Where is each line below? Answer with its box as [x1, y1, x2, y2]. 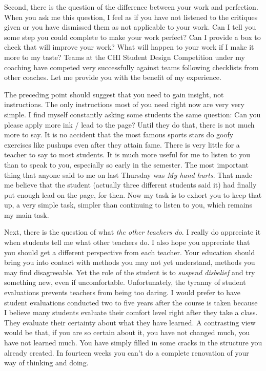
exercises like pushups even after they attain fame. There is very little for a [4, 139, 240, 150]
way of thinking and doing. [4, 357, 89, 368]
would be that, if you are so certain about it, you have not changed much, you [4, 327, 250, 338]
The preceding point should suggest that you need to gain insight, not [4, 89, 224, 99]
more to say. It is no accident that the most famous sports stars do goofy [4, 129, 234, 140]
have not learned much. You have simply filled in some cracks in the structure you [4, 337, 262, 347]
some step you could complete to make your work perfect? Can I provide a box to [4, 31, 261, 42]
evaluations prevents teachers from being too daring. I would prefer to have [4, 287, 240, 298]
